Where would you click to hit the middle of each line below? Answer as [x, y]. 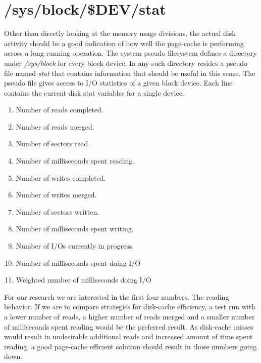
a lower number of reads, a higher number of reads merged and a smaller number [129, 316]
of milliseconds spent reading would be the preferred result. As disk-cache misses [129, 326]
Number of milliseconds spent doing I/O [78, 263]
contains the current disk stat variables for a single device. [94, 92]
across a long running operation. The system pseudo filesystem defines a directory [130, 53]
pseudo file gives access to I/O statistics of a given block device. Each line [118, 83]
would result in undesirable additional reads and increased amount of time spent [128, 336]
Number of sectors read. [53, 144]
